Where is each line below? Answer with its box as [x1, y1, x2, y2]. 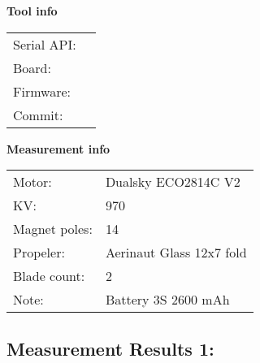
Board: [13, 58, 51, 77]
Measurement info [6, 140, 110, 157]
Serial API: [13, 34, 76, 54]
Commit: [13, 105, 63, 124]
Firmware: [13, 81, 71, 101]
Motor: [13, 172, 52, 192]
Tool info [6, 2, 58, 19]
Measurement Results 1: [6, 335, 214, 361]
